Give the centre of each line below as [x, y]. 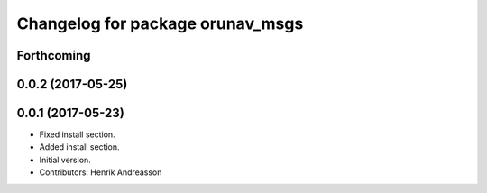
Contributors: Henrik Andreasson [101, 172]
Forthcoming [54, 55]
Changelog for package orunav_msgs [160, 23]
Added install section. [79, 147]
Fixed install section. [78, 134]
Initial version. [65, 160]
